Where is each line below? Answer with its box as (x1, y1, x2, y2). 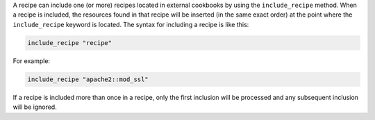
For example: (12, 56, 51, 65)
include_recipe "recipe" (27, 39, 112, 46)
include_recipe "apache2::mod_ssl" (27, 75, 149, 83)
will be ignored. (12, 103, 57, 111)
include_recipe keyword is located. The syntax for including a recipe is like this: (12, 20, 249, 28)
